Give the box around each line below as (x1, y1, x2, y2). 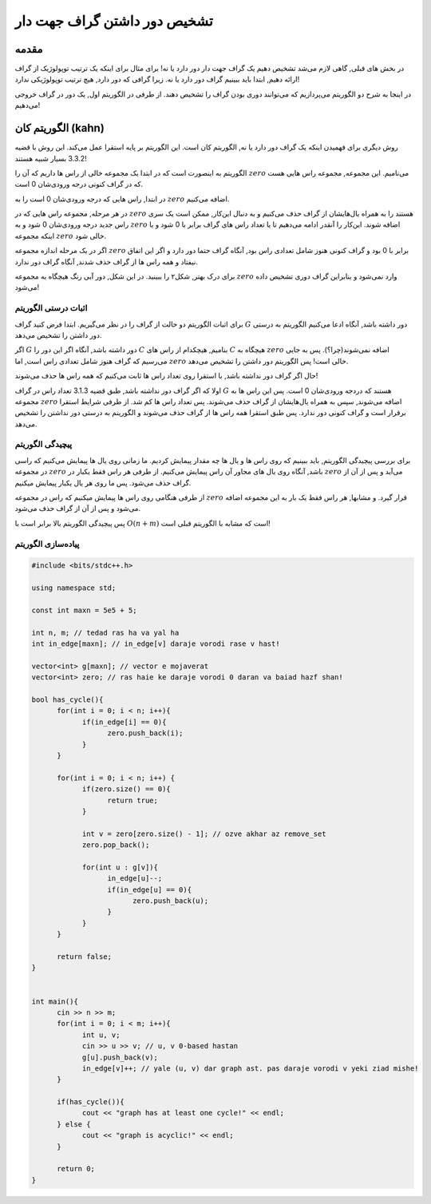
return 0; (57, 1164, 96, 1174)
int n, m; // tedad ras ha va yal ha (31, 628, 180, 637)
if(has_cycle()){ (57, 1098, 125, 1107)
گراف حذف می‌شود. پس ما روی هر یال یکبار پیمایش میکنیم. (14, 477, 192, 487)
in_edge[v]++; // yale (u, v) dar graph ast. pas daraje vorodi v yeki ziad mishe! (81, 1063, 419, 1073)
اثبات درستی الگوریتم (14, 303, 88, 314)
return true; (107, 795, 159, 805)
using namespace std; (31, 584, 117, 592)
